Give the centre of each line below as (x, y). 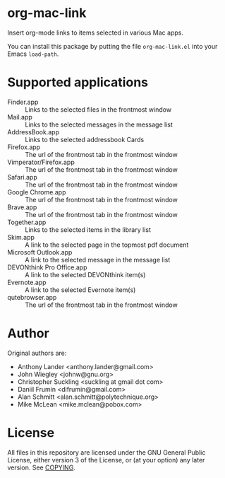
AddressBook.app (34, 132)
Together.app (27, 222)
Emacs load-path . (33, 54)
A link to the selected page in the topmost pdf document (107, 245)
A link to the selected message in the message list (98, 260)
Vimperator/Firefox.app (41, 162)
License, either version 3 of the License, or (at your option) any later (106, 460)
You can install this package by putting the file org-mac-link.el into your (112, 46)
